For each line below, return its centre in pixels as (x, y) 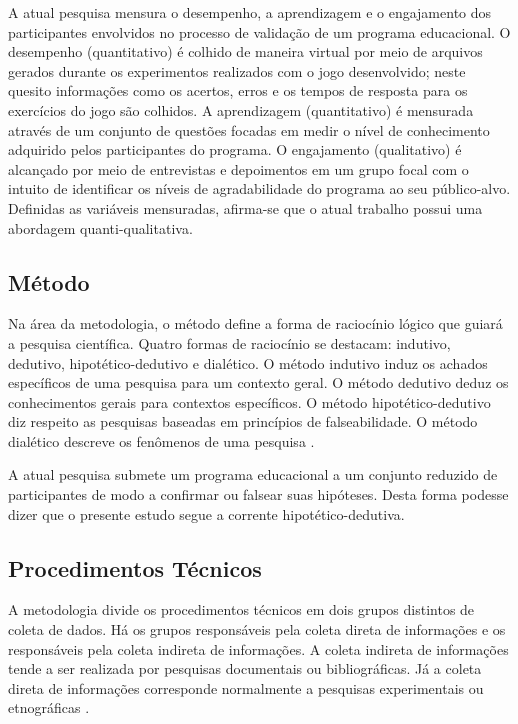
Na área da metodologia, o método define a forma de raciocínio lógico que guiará (255, 323)
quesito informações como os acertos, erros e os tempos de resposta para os (238, 90)
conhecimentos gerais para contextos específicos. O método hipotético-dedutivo (249, 401)
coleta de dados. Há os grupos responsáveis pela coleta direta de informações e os (257, 629)
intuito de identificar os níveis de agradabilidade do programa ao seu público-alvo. (259, 188)
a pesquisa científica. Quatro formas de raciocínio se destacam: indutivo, (229, 342)
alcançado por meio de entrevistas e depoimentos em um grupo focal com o (238, 168)
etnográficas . (49, 707)
